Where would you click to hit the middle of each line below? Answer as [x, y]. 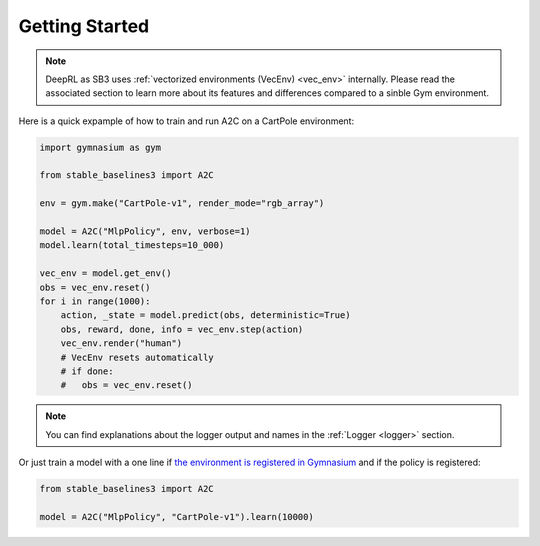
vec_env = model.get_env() [105, 273]
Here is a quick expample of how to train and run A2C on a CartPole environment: [186, 121]
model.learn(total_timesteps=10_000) [132, 245]
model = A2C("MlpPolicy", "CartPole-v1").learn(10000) [176, 516]
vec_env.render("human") [121, 343]
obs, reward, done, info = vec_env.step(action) [182, 329]
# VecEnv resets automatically [137, 357]
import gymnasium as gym [100, 147]
